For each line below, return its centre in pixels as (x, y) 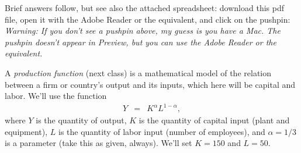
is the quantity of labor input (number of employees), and (162, 131)
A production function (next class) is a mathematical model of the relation (138, 72)
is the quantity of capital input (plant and (214, 120)
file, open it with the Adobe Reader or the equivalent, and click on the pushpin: (148, 19)
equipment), (26, 131)
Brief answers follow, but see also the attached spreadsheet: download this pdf (145, 8)
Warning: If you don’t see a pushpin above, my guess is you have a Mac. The (143, 31)
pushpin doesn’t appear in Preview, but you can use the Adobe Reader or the (141, 42)
